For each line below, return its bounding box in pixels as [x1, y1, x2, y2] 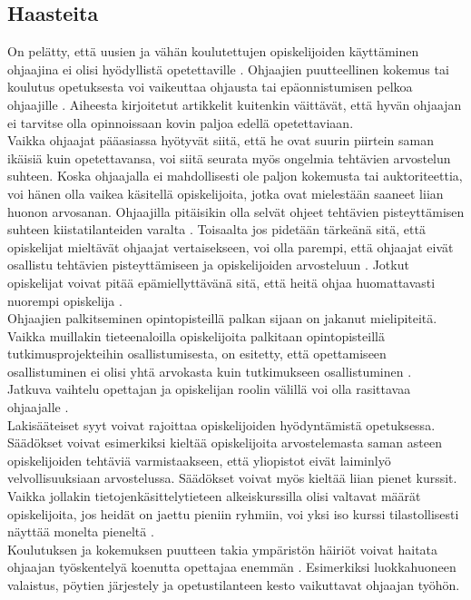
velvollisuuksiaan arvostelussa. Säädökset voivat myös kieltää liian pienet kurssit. [7, 468, 457, 487]
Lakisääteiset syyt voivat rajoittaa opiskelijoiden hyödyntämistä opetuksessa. [7, 415, 436, 434]
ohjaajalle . [7, 398, 69, 417]
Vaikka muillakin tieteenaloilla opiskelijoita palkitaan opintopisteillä [7, 326, 385, 345]
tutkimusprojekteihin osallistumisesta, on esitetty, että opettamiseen [7, 344, 387, 363]
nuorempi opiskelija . [7, 290, 123, 310]
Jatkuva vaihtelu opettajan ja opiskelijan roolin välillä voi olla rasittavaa [7, 379, 411, 398]
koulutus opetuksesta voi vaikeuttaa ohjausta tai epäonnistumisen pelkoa [7, 77, 413, 96]
